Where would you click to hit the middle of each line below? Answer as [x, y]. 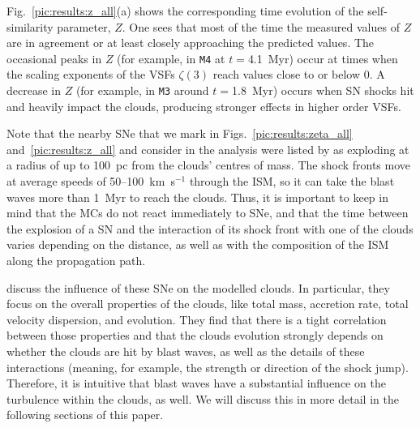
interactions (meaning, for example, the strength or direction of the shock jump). [208, 367]
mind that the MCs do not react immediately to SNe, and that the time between [208, 213]
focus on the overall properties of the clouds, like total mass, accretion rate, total [208, 304]
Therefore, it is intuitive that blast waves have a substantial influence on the [196, 383]
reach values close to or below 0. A [299, 74]
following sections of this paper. [85, 415]
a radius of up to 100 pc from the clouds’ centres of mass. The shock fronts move [209, 165]
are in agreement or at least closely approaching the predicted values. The [191, 43]
